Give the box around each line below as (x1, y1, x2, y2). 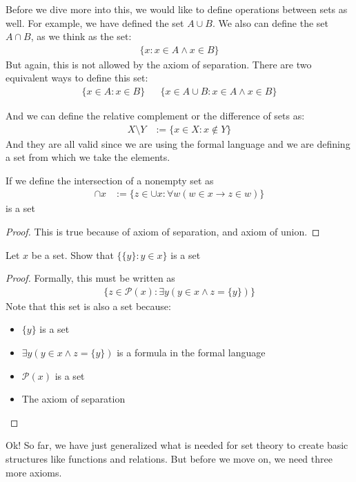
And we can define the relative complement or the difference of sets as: (6, 108, 305, 123)
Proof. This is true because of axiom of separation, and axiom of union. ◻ (6, 224, 320, 239)
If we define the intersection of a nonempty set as (6, 173, 214, 187)
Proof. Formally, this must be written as (6, 271, 175, 285)
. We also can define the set (212, 15, 329, 30)
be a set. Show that (31, 247, 114, 262)
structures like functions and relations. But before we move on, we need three (6, 452, 333, 466)
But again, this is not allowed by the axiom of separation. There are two (6, 57, 312, 71)
